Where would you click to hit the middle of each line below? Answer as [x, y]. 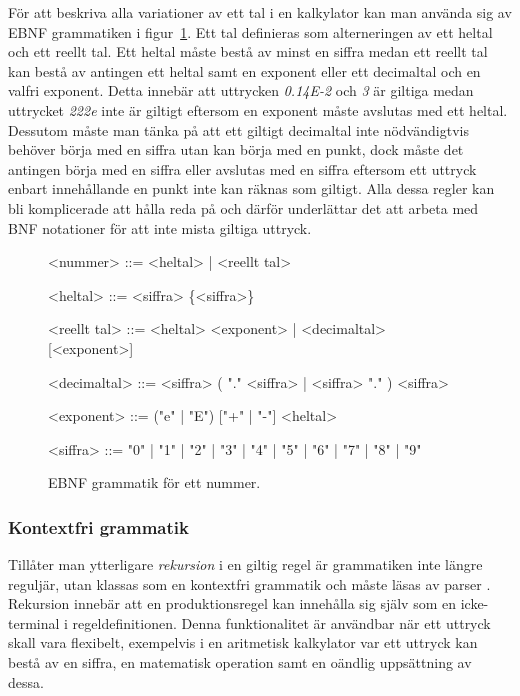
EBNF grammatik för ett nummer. [154, 482]
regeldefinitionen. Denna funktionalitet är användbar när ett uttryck [281, 622]
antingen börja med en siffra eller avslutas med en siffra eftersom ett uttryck [242, 168]
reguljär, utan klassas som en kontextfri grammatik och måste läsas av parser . [249, 583]
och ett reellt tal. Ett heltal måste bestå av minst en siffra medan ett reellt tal [248, 51]
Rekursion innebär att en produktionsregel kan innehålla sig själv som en [232, 603]
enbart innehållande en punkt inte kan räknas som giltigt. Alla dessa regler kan [251, 188]
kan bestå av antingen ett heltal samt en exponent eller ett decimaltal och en [244, 70]
